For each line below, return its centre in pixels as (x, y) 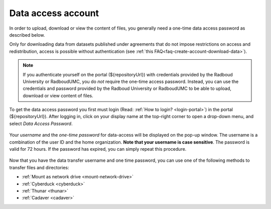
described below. (27, 35)
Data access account (54, 13)
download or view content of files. (58, 95)
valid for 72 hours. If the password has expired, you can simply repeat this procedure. (98, 149)
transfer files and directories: (39, 167)
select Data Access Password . (41, 124)
